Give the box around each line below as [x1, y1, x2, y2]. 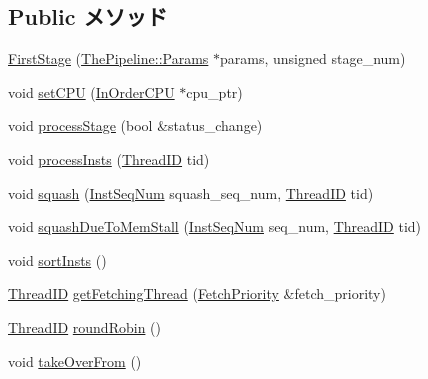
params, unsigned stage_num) [220, 48, 406, 69]
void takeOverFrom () [8, 350, 142, 371]
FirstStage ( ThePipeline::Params [8, 48, 209, 69]
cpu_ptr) [186, 81, 243, 102]
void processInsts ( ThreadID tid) [8, 148, 210, 169]
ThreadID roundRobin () [8, 316, 161, 337]
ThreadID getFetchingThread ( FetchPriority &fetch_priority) [8, 283, 386, 304]
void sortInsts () [8, 249, 107, 270]
